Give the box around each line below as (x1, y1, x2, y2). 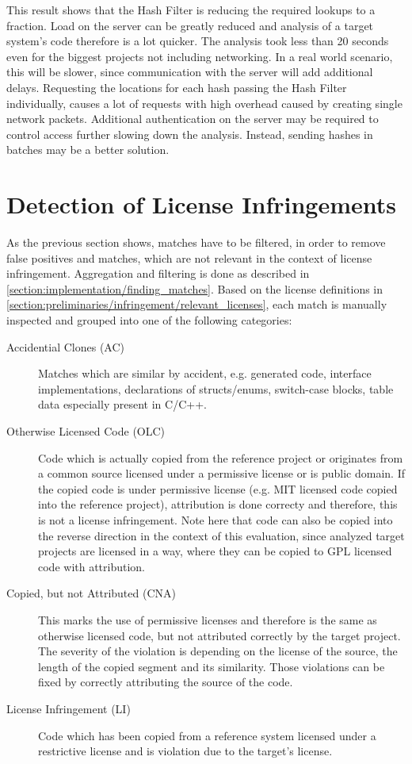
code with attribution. (38, 558, 146, 574)
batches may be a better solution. (6, 141, 170, 158)
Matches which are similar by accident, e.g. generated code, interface (38, 365, 372, 382)
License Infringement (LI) (6, 700, 131, 716)
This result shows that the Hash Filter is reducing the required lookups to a (6, 2, 376, 17)
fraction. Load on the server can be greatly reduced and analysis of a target (6, 17, 374, 33)
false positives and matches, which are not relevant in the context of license (6, 249, 372, 266)
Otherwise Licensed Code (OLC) (6, 423, 166, 439)
